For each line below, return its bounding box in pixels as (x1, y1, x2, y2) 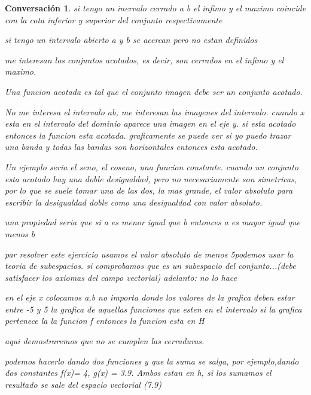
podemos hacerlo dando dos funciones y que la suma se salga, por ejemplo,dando (5, 354, 299, 367)
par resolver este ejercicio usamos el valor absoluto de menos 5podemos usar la (5, 247, 294, 260)
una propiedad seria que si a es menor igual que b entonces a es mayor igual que (5, 216, 300, 228)
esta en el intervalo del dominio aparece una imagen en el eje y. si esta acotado (5, 117, 296, 130)
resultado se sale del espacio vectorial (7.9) (5, 378, 161, 390)
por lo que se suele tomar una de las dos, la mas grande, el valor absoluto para (5, 184, 293, 197)
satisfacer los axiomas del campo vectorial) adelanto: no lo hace (5, 271, 237, 283)
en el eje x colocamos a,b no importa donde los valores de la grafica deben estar (5, 291, 295, 304)
